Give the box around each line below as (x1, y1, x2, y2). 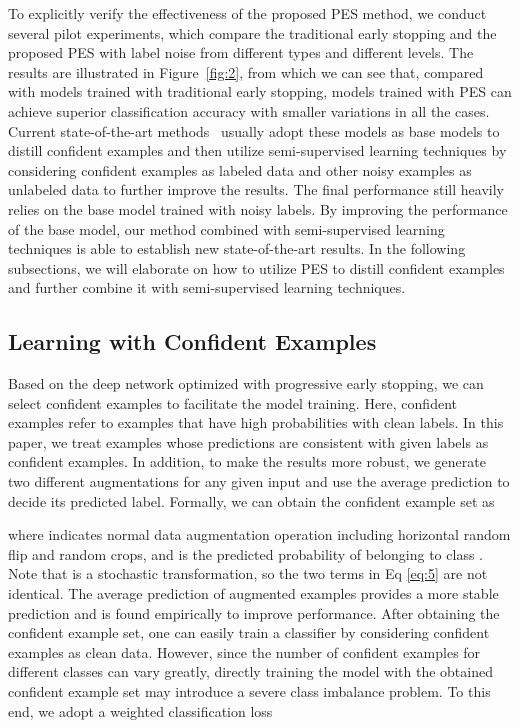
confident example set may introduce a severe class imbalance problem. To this (8, 681, 491, 702)
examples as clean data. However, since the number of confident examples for (8, 641, 481, 662)
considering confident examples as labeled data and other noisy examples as (8, 159, 472, 180)
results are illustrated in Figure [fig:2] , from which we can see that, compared (8, 61, 484, 82)
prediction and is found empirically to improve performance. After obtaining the (8, 602, 500, 623)
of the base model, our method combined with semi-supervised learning (8, 218, 445, 239)
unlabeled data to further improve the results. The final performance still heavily (8, 179, 504, 200)
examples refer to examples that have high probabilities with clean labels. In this (8, 412, 504, 433)
